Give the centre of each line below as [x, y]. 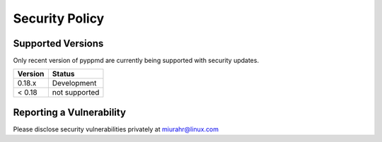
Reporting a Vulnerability [70, 112]
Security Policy [59, 18]
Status [63, 74]
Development [74, 83]
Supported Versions [58, 43]
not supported [76, 93]
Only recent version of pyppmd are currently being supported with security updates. [136, 61]
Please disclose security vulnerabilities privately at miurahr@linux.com [116, 129]
